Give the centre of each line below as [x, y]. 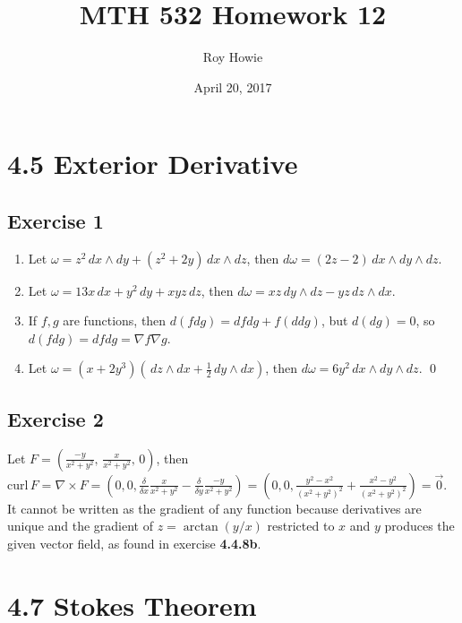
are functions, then [115, 320]
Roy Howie [233, 57]
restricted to [301, 526]
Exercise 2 [56, 418]
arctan [201, 528]
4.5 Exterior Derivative [153, 164]
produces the [419, 526]
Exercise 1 [56, 220]
